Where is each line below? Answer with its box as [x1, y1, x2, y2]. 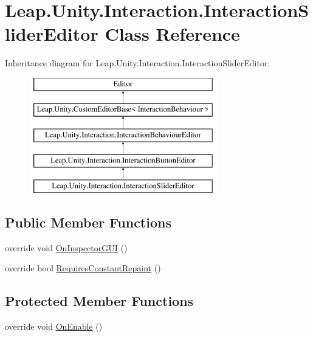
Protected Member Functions [5, 291, 194, 310]
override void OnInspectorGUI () [5, 241, 128, 254]
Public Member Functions [5, 212, 171, 231]
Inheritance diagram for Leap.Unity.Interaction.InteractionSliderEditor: [5, 57, 270, 69]
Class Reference [105, 21, 240, 46]
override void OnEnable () [5, 320, 103, 333]
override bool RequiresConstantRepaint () [5, 262, 161, 274]
